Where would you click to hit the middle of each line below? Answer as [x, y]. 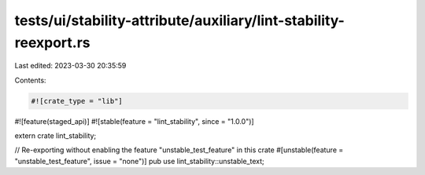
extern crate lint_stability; [55, 136]
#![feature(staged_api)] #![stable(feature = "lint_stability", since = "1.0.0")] [135, 121]
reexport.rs [52, 42]
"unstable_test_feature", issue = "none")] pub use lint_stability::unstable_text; [139, 161]
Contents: [30, 80]
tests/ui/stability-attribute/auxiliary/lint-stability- [180, 20]
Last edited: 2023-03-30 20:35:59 [70, 66]
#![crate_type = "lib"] [77, 101]
